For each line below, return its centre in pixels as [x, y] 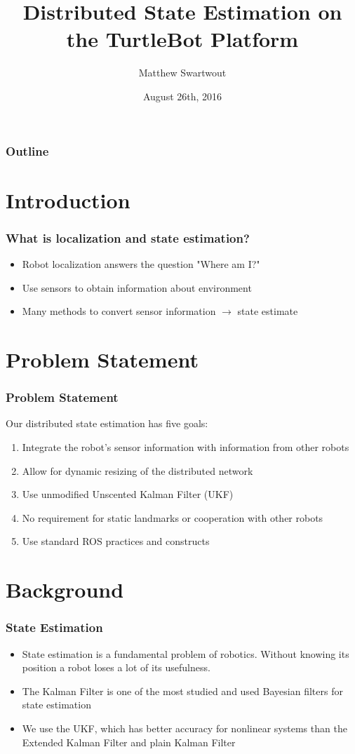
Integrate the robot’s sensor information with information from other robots [186, 446]
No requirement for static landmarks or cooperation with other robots [173, 517]
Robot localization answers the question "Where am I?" [141, 264]
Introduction [68, 200]
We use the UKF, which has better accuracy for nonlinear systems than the [185, 728]
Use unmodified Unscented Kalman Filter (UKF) [128, 494]
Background [65, 590]
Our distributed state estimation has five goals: [107, 423]
